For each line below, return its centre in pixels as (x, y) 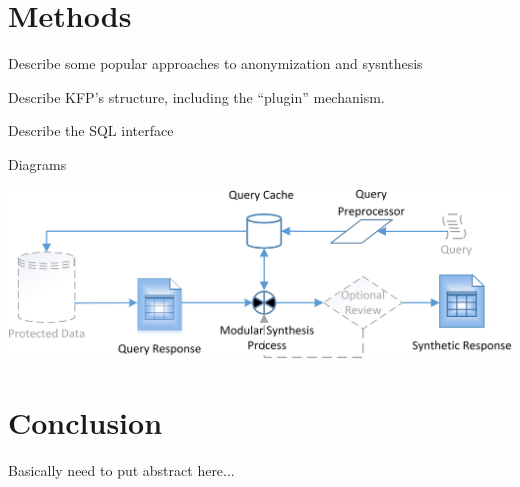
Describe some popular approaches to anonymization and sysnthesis (215, 63)
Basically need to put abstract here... (121, 470)
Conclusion (85, 422)
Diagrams (37, 163)
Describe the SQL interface (91, 130)
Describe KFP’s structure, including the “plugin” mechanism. (196, 96)
